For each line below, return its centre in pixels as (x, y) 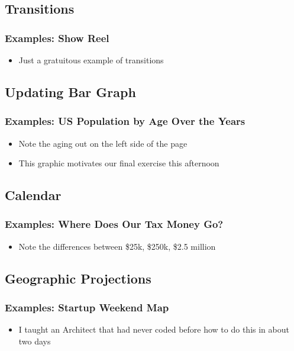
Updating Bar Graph (70, 91)
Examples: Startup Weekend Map (87, 307)
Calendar (33, 195)
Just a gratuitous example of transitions (91, 60)
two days (35, 341)
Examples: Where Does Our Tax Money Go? (114, 224)
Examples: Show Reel (57, 38)
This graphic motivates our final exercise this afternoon (119, 163)
